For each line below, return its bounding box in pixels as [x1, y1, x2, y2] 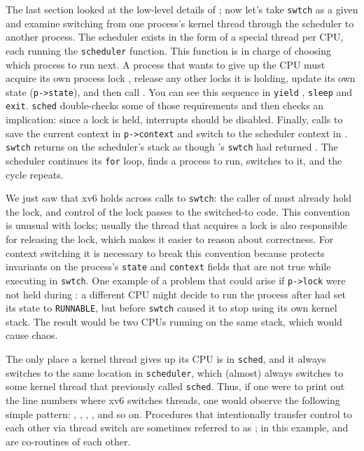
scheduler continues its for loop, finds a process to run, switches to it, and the [6, 153, 342, 167]
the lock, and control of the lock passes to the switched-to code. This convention [6, 204, 350, 218]
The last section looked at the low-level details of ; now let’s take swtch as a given [6, 2, 358, 16]
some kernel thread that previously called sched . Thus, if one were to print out [6, 379, 345, 394]
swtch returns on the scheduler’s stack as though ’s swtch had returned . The [6, 139, 338, 154]
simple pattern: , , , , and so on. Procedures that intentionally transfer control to [6, 406, 352, 421]
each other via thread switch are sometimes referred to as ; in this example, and [6, 420, 349, 435]
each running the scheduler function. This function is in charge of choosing [6, 43, 331, 57]
